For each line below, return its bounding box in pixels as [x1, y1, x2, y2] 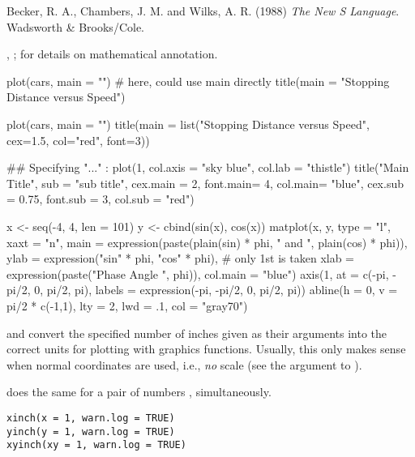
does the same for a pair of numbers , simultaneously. [6, 383, 272, 400]
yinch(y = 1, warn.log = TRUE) [6, 425, 175, 438]
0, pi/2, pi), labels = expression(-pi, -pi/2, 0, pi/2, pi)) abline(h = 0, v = [34, 281, 398, 298]
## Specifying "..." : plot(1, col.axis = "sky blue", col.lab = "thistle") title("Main [6, 159, 409, 176]
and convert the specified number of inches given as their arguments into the [6, 324, 387, 341]
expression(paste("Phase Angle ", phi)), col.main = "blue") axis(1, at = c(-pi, [6, 265, 389, 282]
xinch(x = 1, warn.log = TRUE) [6, 412, 175, 424]
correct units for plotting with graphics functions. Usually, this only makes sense [6, 340, 406, 357]
